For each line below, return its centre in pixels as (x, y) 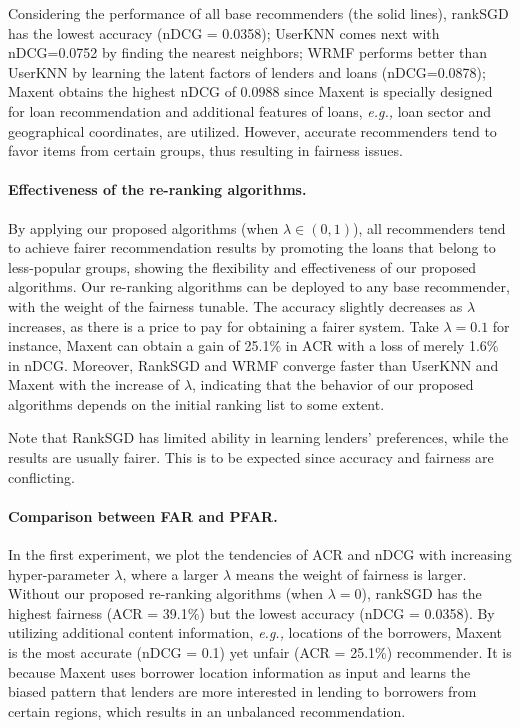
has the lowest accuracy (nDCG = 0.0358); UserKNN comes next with (224, 32)
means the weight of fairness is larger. (351, 573)
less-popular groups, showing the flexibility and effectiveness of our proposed (242, 266)
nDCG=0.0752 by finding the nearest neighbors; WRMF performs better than (248, 52)
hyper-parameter (59, 573)
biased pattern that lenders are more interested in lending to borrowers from (242, 691)
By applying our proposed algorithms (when (143, 227)
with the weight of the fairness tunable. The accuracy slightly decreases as (235, 305)
